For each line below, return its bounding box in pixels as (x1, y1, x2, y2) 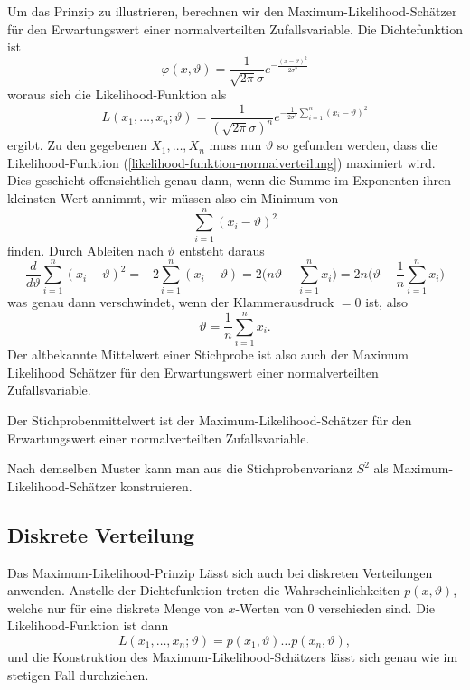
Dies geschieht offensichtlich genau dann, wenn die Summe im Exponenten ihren (7, 171, 452, 190)
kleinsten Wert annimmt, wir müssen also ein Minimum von (7, 189, 339, 208)
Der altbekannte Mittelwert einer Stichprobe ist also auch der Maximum (7, 345, 409, 364)
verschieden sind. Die (318, 598, 435, 617)
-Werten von (235, 598, 304, 617)
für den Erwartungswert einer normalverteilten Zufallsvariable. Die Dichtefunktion (7, 19, 463, 38)
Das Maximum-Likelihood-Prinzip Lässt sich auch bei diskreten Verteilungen (7, 563, 433, 582)
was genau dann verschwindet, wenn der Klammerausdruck (7, 293, 334, 312)
